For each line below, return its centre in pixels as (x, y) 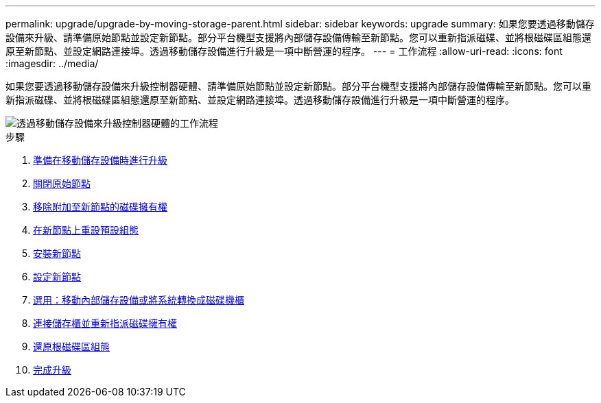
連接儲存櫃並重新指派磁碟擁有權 (105, 323)
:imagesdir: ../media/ (52, 63)
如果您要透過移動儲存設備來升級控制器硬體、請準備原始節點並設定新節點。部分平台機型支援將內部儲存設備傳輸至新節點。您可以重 (298, 86)
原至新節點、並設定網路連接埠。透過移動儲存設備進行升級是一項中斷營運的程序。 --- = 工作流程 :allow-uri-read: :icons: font (284, 51)
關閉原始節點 (62, 183)
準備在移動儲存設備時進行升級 (100, 160)
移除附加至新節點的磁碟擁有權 (100, 207)
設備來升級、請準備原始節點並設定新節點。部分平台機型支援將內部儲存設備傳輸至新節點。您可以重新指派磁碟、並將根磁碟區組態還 (298, 37)
